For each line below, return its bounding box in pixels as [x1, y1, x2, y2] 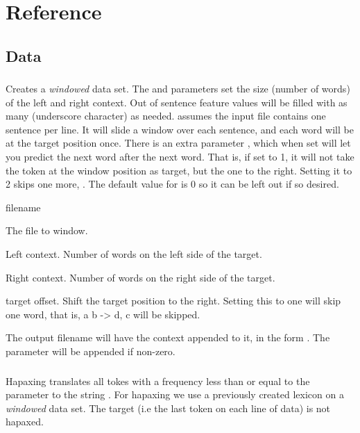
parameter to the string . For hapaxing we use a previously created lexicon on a [6, 387, 344, 402]
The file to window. [6, 223, 88, 238]
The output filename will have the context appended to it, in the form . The [6, 330, 330, 345]
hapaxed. [6, 414, 44, 429]
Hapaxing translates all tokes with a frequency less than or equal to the [6, 373, 310, 388]
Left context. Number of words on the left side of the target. [6, 247, 262, 261]
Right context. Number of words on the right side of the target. [6, 270, 275, 284]
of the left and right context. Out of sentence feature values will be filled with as [6, 95, 348, 109]
